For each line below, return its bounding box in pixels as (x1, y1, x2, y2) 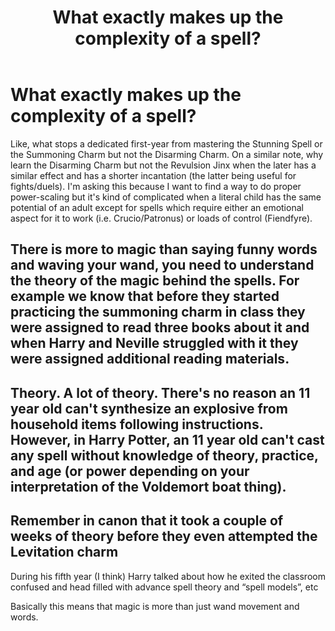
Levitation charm (10, 544, 119, 561)
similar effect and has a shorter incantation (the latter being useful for (10, 169, 297, 181)
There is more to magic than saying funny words (10, 241, 318, 258)
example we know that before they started (10, 288, 280, 305)
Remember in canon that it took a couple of (10, 512, 284, 530)
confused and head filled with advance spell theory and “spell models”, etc (10, 581, 319, 593)
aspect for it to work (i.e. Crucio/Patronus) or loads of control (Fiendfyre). (10, 212, 313, 224)
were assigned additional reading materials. (10, 351, 290, 368)
